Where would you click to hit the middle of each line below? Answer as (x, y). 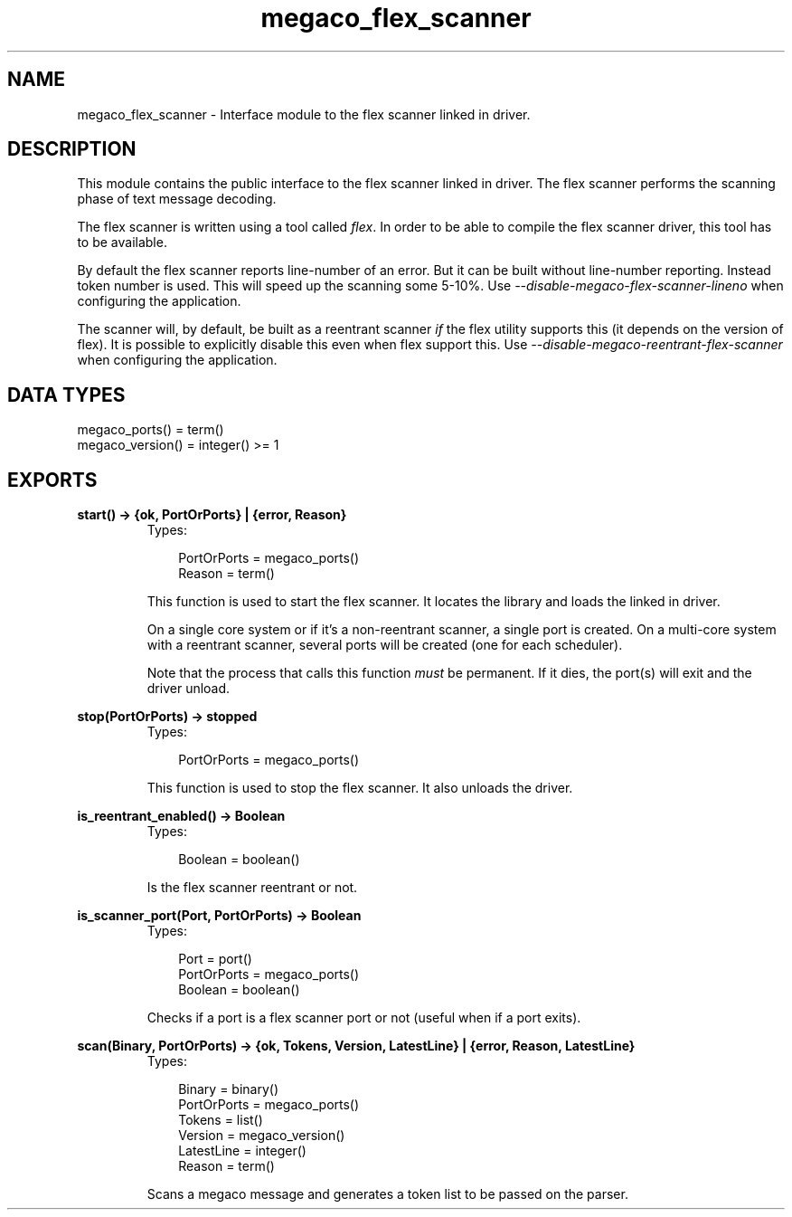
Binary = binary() (229, 1089)
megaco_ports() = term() (151, 430)
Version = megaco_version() (262, 1136)
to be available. (122, 242)
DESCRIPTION (72, 149)
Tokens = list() (221, 1120)
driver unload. (189, 689)
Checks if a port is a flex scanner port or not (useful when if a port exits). (364, 1018)
